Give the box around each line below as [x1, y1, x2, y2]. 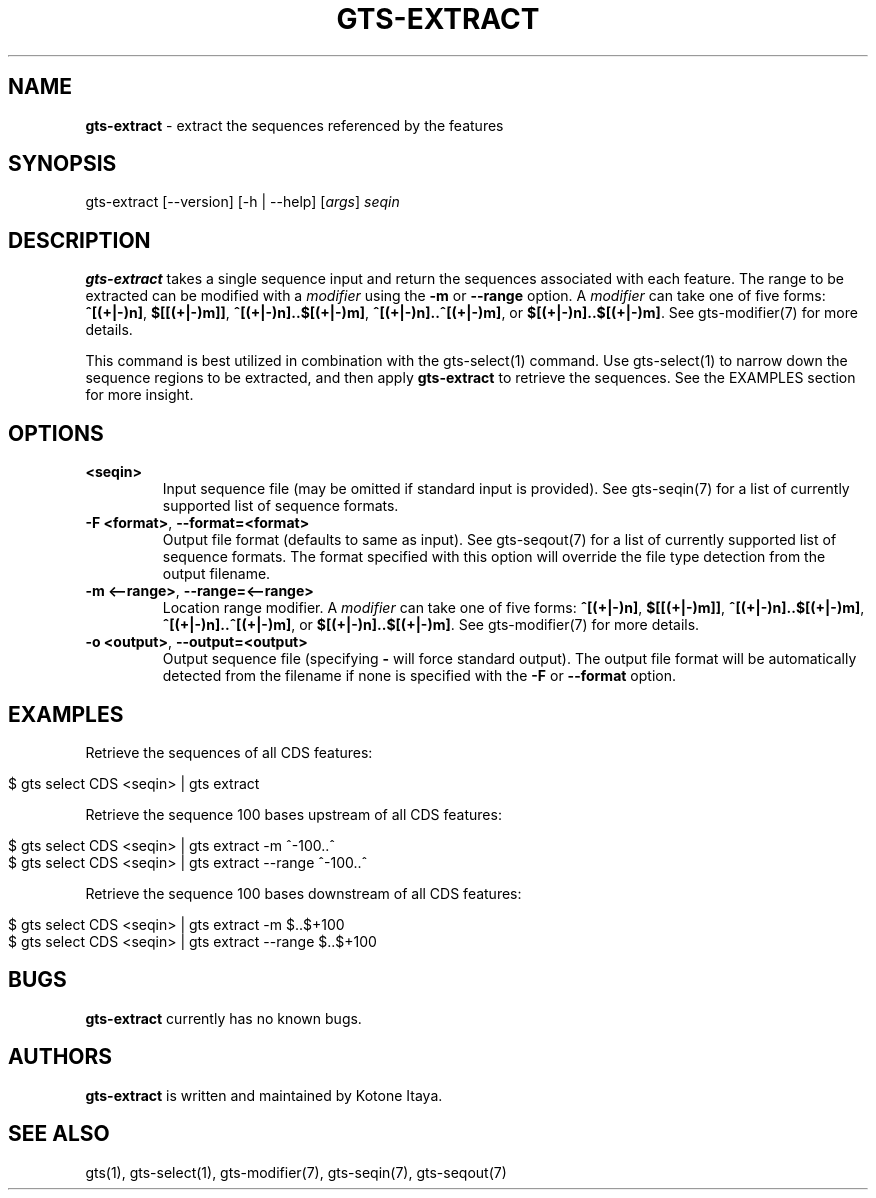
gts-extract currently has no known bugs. [85, 1009, 362, 1027]
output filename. [162, 565, 271, 583]
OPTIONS [8, 420, 104, 446]
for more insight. [85, 386, 194, 404]
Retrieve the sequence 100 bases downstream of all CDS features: [85, 884, 522, 902]
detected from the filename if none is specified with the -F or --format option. [162, 667, 676, 685]
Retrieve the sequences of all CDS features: [85, 743, 373, 761]
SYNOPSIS [8, 151, 117, 177]
